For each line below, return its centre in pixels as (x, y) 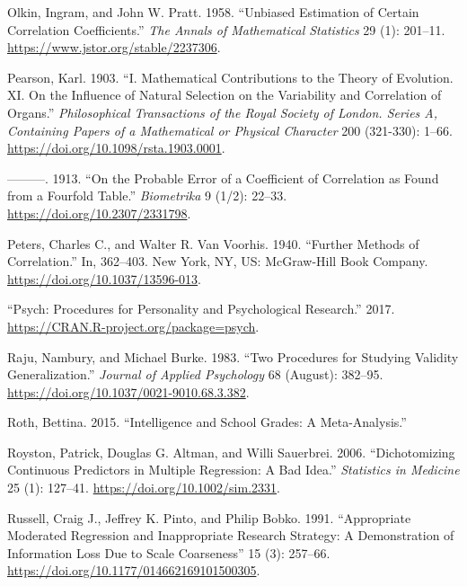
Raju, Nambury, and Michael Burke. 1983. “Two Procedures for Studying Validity (233, 356)
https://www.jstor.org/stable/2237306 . (114, 47)
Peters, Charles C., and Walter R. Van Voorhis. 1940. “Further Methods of (213, 243)
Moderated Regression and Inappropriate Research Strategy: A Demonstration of (231, 535)
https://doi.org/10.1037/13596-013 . (104, 278)
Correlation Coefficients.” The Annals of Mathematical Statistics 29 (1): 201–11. (226, 29)
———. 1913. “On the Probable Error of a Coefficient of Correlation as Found (223, 178)
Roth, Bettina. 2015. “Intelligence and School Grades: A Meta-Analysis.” (207, 422)
